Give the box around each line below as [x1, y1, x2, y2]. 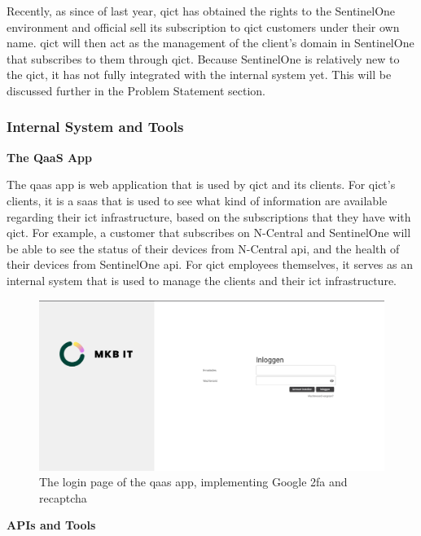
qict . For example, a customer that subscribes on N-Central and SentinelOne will [7, 224, 411, 241]
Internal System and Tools [7, 116, 184, 137]
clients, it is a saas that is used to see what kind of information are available [7, 191, 388, 209]
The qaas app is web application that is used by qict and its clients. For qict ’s [7, 176, 396, 193]
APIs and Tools [7, 516, 96, 534]
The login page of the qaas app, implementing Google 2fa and [39, 473, 348, 490]
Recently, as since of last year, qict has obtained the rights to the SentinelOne [7, 2, 396, 19]
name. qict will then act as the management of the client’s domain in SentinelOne [7, 34, 414, 51]
